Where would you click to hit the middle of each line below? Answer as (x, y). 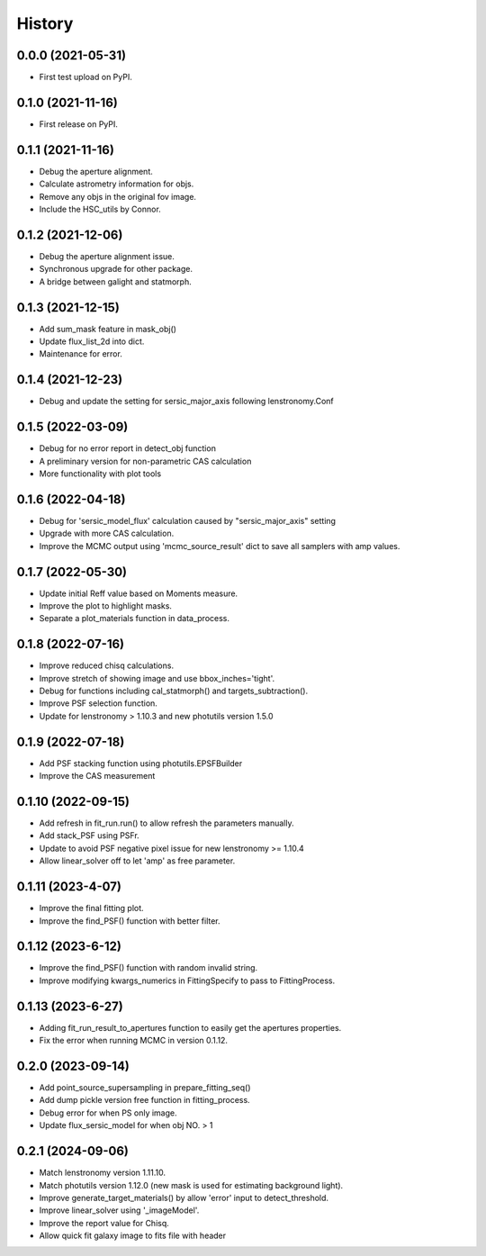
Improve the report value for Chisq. (104, 1223)
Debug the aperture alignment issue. (107, 256)
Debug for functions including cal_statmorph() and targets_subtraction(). (174, 691)
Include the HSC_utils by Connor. (100, 209)
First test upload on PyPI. (85, 77)
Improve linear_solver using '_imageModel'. (119, 1210)
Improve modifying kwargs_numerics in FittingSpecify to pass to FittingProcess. (187, 980)
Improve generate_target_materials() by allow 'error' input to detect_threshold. (184, 1197)
